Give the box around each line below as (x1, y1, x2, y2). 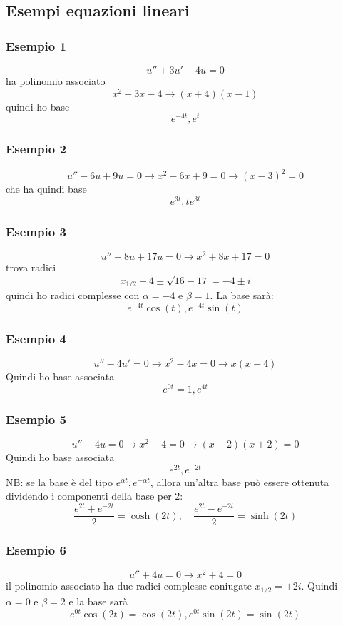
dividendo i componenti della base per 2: (6, 488, 183, 503)
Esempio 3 (6, 222, 66, 240)
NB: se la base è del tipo (6, 474, 113, 489)
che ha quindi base (6, 181, 87, 196)
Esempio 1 (6, 36, 66, 54)
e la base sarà (68, 593, 128, 608)
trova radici (6, 260, 56, 275)
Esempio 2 (6, 140, 66, 158)
